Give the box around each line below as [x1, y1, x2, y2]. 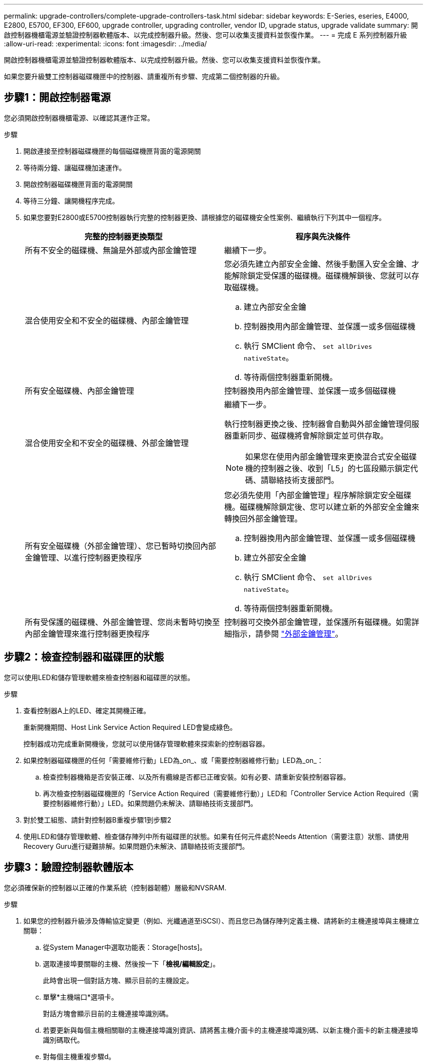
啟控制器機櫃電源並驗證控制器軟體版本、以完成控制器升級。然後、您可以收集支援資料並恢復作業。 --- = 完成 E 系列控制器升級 [4, 31, 407, 39]
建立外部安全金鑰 [244, 552, 307, 562]
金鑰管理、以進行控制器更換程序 [25, 552, 142, 562]
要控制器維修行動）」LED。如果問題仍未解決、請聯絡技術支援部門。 [43, 799, 257, 807]
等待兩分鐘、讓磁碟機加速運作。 [23, 163, 126, 172]
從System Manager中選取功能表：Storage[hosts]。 [43, 943, 207, 951]
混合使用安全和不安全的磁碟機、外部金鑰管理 [25, 438, 189, 448]
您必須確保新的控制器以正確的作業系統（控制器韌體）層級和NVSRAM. [4, 883, 227, 892]
